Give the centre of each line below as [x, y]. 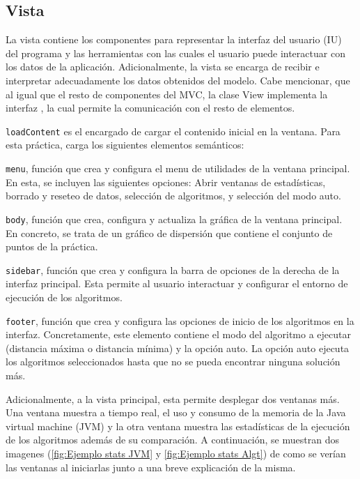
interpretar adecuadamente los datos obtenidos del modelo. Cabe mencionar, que [178, 80]
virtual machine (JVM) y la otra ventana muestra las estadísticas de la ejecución [178, 426]
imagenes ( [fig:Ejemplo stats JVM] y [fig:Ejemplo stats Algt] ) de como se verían [176, 453]
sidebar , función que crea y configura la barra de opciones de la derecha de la [173, 269]
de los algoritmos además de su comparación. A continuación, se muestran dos [172, 440]
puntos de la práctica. [52, 246]
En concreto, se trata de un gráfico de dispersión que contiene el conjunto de [169, 233]
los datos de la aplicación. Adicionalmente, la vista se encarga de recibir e [163, 67]
